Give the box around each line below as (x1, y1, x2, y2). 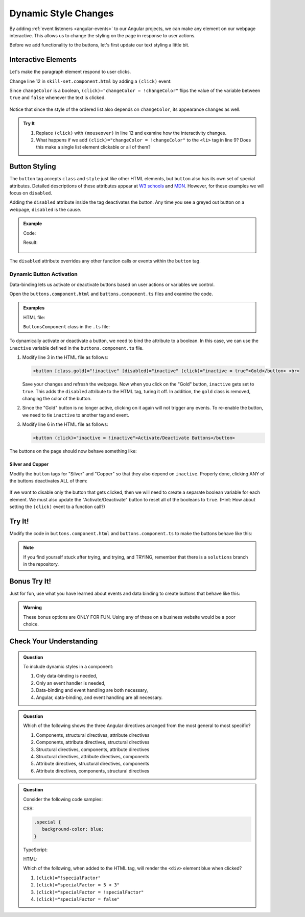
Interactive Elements (9, 55, 77, 64)
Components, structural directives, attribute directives (36, 732, 150, 738)
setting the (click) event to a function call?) (9, 503, 106, 510)
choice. (23, 621, 39, 628)
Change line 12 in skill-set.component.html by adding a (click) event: (9, 78, 172, 84)
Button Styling (9, 162, 56, 171)
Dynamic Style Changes (9, 8, 114, 19)
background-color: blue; (41, 826, 104, 832)
